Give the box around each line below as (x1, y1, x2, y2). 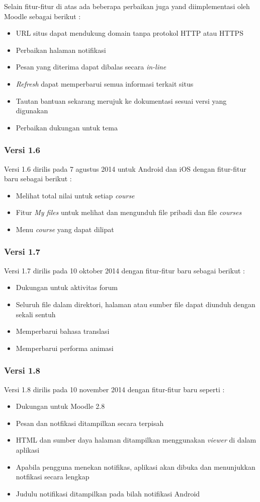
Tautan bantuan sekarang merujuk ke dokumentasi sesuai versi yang (16, 95, 227, 106)
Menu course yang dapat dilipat (16, 224, 114, 234)
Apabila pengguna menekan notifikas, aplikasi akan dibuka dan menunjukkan (16, 461, 255, 472)
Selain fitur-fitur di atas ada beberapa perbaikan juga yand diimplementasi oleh (4, 1, 250, 11)
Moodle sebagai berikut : (4, 11, 81, 21)
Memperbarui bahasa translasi (16, 326, 110, 336)
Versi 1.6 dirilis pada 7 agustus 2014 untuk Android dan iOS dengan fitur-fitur (4, 163, 246, 174)
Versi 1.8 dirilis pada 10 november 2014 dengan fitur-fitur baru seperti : (4, 384, 225, 394)
